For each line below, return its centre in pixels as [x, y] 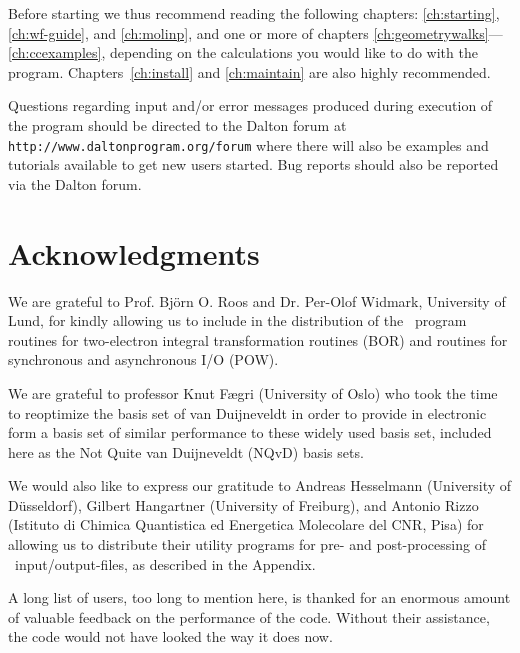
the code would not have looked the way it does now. [170, 636]
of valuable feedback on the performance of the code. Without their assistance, [249, 616]
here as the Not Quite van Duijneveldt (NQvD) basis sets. [186, 451]
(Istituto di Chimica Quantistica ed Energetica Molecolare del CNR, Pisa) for [246, 524]
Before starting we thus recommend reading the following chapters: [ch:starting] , [254, 13]
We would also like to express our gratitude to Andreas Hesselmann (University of [260, 485]
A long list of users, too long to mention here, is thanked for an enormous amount [259, 597]
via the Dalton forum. [75, 183]
